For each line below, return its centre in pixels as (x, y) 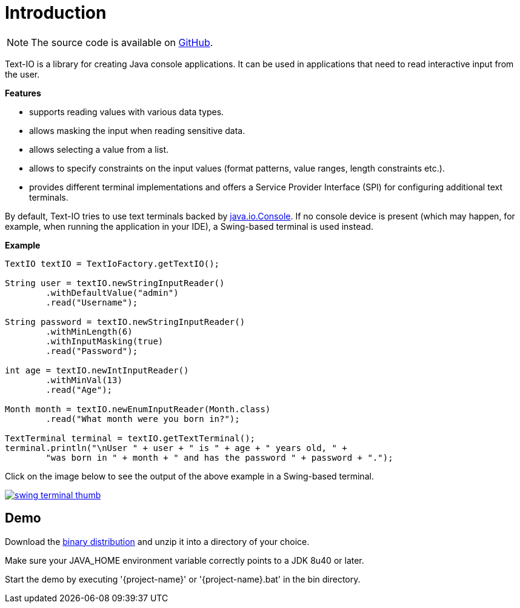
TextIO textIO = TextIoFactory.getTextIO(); (112, 263)
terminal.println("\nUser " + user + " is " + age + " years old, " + (176, 448)
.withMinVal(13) (84, 380)
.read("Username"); (92, 302)
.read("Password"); (92, 351)
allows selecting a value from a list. (99, 149)
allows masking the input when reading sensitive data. (137, 130)
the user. (22, 74)
